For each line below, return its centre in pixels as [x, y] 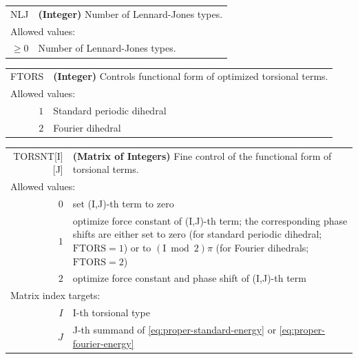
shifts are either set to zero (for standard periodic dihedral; [197, 234]
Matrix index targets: [55, 295]
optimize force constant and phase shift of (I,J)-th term [189, 278]
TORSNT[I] [38, 155]
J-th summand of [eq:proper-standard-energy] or [175, 329]
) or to [137, 247]
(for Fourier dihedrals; [262, 247]
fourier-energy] [103, 343]
